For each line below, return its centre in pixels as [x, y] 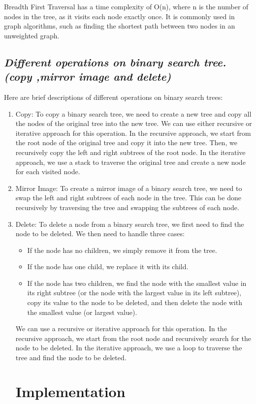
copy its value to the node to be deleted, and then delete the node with [135, 302]
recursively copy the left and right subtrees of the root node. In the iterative [130, 152]
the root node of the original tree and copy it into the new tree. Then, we [126, 142]
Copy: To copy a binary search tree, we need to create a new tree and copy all [133, 113]
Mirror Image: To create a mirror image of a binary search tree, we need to [129, 188]
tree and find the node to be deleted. [71, 357]
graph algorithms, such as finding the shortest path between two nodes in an [120, 26]
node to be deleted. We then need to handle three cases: [100, 233]
